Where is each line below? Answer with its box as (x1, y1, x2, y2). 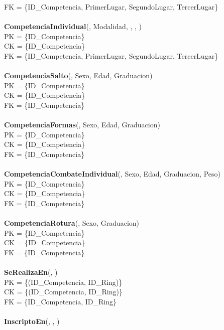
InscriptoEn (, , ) (4, 316, 60, 326)
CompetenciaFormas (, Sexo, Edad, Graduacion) (4, 119, 160, 130)
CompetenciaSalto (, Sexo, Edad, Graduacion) (4, 70, 153, 81)
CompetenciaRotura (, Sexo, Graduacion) (4, 218, 140, 228)
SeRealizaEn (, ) (4, 267, 58, 277)
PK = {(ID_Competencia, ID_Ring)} (4, 276, 123, 287)
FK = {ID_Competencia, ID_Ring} (4, 296, 117, 306)
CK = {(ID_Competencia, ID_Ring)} (4, 286, 123, 297)
